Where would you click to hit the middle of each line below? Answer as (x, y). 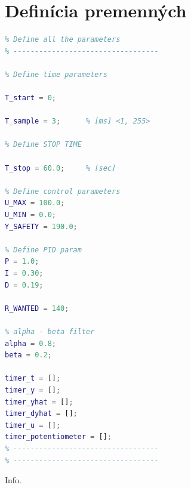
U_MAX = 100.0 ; (35, 203)
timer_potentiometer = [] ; (58, 437)
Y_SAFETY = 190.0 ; (41, 226)
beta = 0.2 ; (28, 355)
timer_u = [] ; (33, 425)
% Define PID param (43, 250)
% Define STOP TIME (43, 145)
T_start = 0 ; (30, 98)
